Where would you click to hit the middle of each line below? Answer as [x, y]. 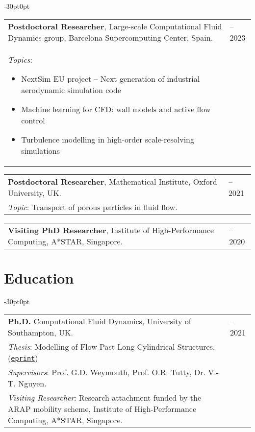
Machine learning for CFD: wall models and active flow [116, 109]
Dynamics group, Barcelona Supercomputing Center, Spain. [111, 37]
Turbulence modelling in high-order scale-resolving [108, 139]
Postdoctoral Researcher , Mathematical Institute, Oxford [113, 181]
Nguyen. [32, 384]
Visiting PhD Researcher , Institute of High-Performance [111, 230]
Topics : [20, 59]
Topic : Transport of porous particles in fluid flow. [93, 207]
